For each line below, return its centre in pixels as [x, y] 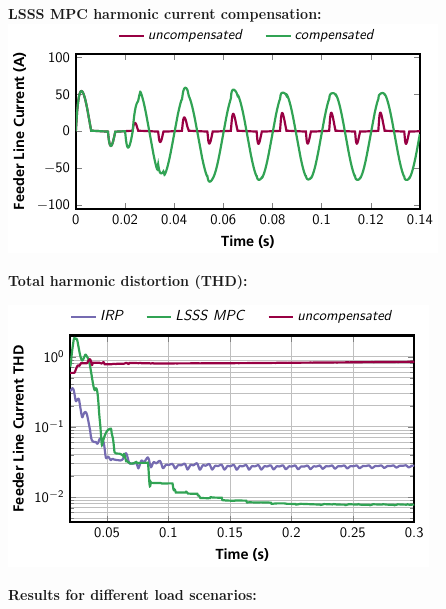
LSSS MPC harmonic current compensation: [165, 13]
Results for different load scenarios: [132, 594]
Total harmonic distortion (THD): [128, 280]
